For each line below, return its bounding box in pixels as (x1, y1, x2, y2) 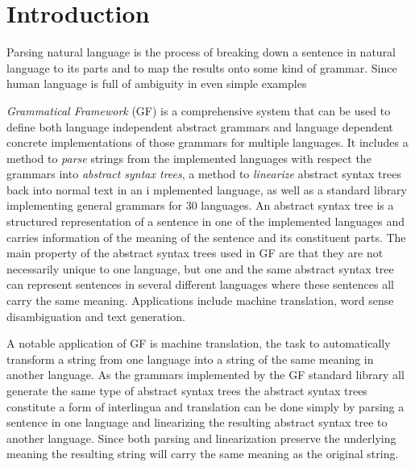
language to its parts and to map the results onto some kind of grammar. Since (6, 59, 397, 76)
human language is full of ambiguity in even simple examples (6, 75, 307, 92)
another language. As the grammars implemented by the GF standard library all (6, 366, 405, 383)
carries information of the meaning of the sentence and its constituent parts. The (6, 228, 406, 245)
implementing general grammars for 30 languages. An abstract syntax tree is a (6, 197, 394, 214)
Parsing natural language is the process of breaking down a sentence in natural (6, 44, 396, 60)
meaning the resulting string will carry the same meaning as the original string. (6, 445, 399, 462)
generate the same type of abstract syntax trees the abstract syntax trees (6, 382, 367, 398)
